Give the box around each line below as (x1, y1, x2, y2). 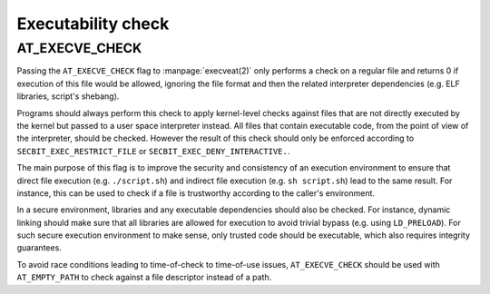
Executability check (16, 14, 170, 34)
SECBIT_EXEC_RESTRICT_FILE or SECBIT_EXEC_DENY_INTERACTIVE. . (16, 145, 290, 156)
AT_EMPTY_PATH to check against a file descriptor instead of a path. (16, 272, 272, 283)
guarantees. (16, 242, 63, 253)
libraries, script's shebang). (16, 91, 120, 102)
